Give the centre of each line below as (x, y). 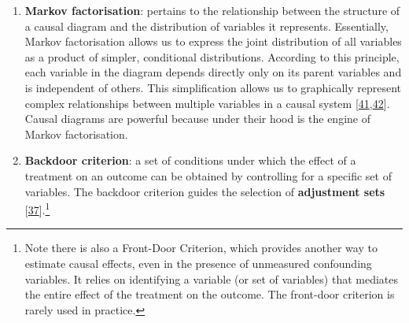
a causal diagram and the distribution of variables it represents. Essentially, (206, 26)
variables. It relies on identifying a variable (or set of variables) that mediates (212, 278)
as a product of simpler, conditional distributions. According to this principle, (212, 56)
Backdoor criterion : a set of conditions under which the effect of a (190, 160)
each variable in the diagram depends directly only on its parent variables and (213, 72)
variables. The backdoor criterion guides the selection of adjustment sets (205, 191)
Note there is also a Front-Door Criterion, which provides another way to (201, 248)
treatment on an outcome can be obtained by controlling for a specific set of (208, 175)
